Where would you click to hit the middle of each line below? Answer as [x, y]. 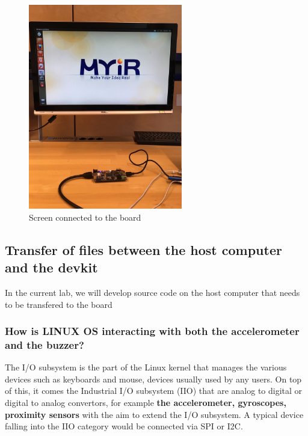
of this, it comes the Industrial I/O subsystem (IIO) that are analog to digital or [154, 391]
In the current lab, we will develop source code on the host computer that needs [152, 292]
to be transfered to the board [59, 304]
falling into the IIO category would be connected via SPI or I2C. [124, 426]
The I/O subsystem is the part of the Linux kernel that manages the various [146, 367]
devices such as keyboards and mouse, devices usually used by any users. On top [153, 379]
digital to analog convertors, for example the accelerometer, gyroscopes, [146, 403]
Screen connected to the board [85, 217]
